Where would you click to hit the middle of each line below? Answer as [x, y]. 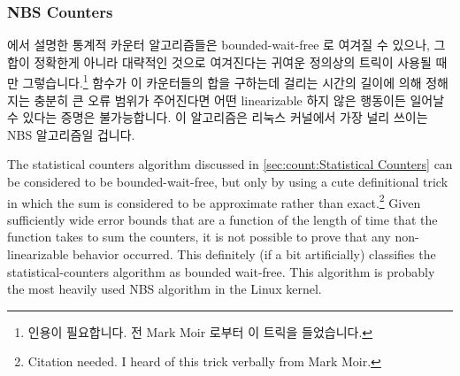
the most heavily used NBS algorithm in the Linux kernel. [165, 289]
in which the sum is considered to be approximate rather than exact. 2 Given [214, 201]
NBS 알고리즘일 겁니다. [71, 134]
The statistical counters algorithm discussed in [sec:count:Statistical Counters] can [230, 164]
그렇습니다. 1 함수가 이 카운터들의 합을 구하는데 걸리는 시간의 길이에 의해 [222, 81]
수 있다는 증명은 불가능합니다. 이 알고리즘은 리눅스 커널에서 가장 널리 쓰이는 [218, 117]
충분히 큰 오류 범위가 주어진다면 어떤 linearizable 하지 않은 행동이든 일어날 [239, 100]
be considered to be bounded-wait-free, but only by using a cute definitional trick [228, 182]
